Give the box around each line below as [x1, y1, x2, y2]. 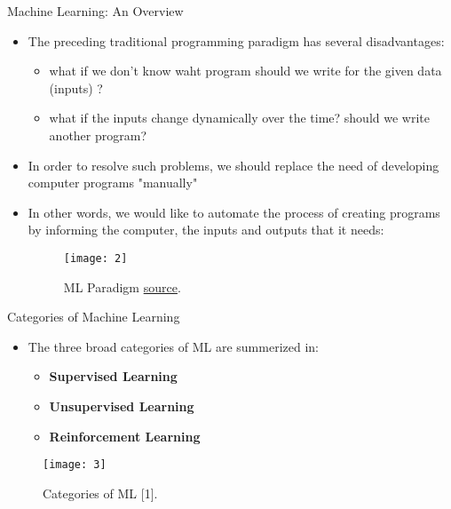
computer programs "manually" [28, 173, 198, 192]
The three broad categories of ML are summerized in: [28, 337, 319, 355]
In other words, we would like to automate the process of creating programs [28, 203, 440, 221]
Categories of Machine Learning [7, 307, 180, 326]
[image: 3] [43, 458, 107, 472]
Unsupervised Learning [49, 396, 194, 415]
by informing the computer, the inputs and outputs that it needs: [28, 220, 384, 239]
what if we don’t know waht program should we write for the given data [49, 61, 442, 80]
